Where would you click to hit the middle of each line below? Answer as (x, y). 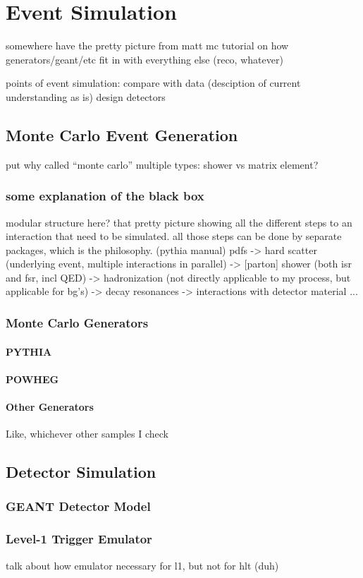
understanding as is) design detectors (86, 96)
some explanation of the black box (105, 196)
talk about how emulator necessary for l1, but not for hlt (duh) (142, 565)
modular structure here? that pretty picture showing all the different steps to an (179, 222)
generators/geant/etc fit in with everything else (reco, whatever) (144, 59)
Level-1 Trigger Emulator (79, 539)
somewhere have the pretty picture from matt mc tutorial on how (147, 46)
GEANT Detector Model (78, 506)
